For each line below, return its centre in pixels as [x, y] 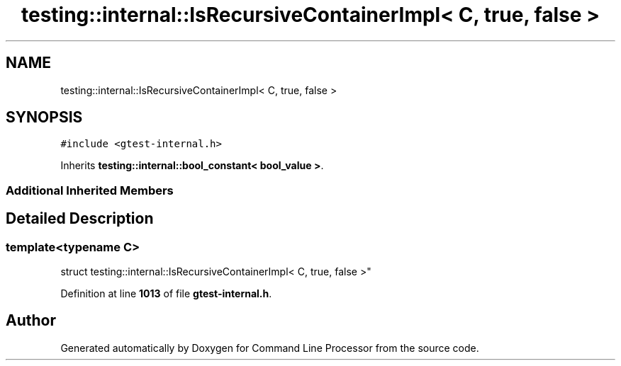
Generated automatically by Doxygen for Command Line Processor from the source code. [270, 348]
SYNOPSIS [44, 118]
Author [31, 321]
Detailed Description [80, 219]
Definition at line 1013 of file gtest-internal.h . [166, 294]
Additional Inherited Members [90, 190]
